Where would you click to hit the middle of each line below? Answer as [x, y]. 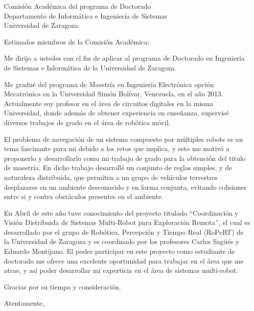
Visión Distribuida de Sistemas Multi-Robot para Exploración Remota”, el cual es [127, 222]
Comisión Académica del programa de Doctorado [78, 6]
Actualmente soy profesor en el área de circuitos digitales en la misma [109, 103]
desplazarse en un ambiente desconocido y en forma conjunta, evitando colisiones [125, 187]
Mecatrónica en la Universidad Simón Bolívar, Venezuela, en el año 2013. [114, 94]
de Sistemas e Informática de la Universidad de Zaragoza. [90, 67]
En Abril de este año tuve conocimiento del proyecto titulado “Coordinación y [121, 212]
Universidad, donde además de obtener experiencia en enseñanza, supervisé [116, 113]
